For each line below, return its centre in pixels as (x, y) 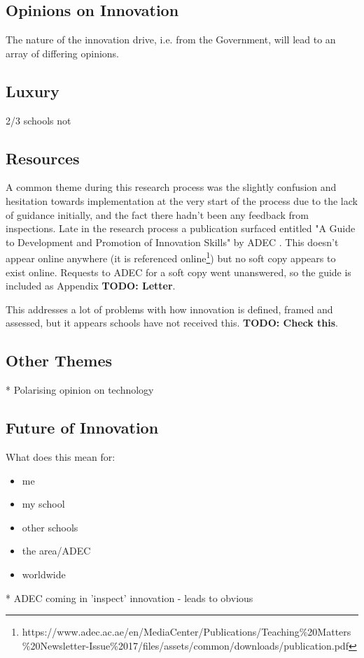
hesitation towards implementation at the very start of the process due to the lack (182, 200)
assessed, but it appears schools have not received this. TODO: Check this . (172, 323)
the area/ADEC (56, 551)
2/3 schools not (38, 120)
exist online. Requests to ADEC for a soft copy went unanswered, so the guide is (178, 272)
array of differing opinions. (63, 53)
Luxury (33, 91)
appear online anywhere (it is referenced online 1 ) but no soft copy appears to (171, 257)
